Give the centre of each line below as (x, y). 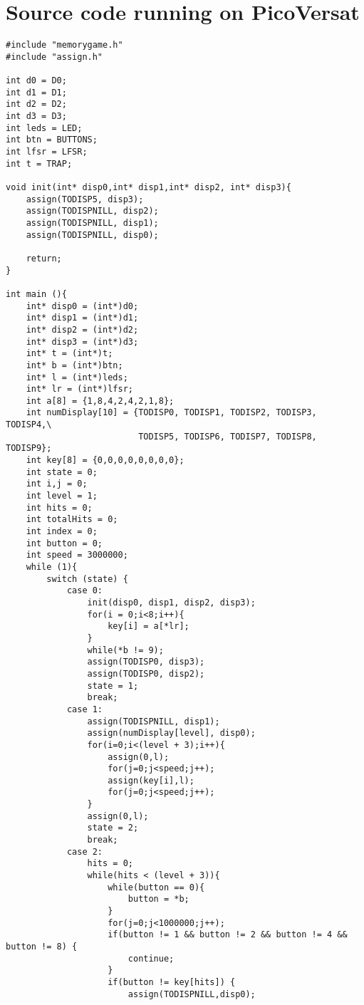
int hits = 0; (59, 507)
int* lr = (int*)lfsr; (79, 389)
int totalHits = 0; (72, 520)
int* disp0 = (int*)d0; (82, 306)
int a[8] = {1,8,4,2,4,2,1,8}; (100, 401)
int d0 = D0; (36, 81)
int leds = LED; (44, 128)
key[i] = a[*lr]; (149, 626)
